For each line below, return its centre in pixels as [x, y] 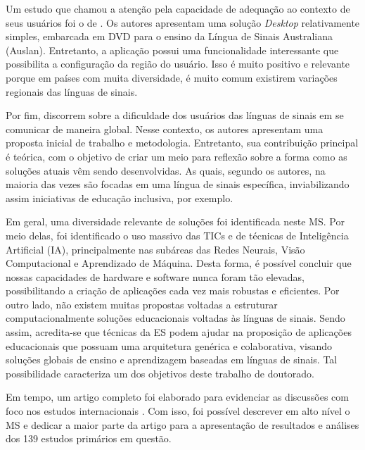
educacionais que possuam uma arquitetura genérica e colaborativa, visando [169, 345]
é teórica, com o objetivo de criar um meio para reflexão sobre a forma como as [177, 156]
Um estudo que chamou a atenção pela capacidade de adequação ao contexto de [178, 8]
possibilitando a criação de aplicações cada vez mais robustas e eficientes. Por [173, 290]
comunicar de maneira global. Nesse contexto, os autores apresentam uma [165, 129]
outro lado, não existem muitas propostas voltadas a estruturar [142, 304]
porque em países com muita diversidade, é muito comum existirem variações [172, 77]
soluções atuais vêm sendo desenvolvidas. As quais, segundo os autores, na [166, 170]
